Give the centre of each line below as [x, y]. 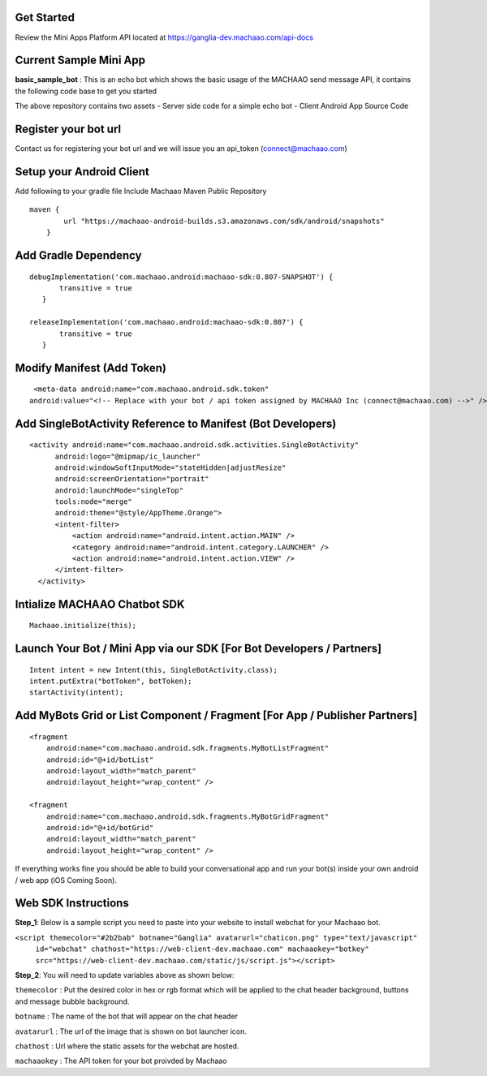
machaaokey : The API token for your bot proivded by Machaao [121, 1061]
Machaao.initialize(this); [83, 626]
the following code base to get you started [86, 91]
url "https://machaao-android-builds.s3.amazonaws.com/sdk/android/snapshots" [224, 221]
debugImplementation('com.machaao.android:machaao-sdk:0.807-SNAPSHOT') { [181, 277]
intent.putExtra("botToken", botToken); [111, 681]
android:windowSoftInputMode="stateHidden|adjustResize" [170, 467]
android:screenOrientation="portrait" [132, 479]
